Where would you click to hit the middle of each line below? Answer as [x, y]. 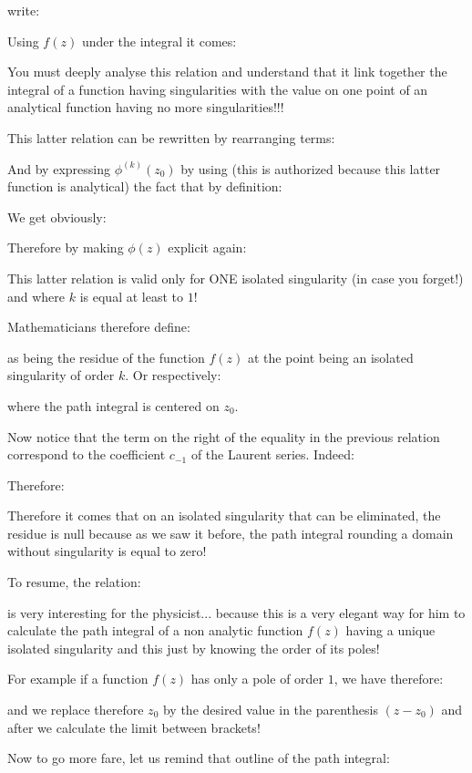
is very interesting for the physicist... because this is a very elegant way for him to [236, 612]
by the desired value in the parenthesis [270, 710]
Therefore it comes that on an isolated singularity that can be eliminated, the [224, 515]
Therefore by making [66, 247]
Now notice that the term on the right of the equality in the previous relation [224, 436]
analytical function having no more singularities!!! [146, 107]
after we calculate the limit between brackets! [134, 727]
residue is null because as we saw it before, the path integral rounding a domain [231, 533]
